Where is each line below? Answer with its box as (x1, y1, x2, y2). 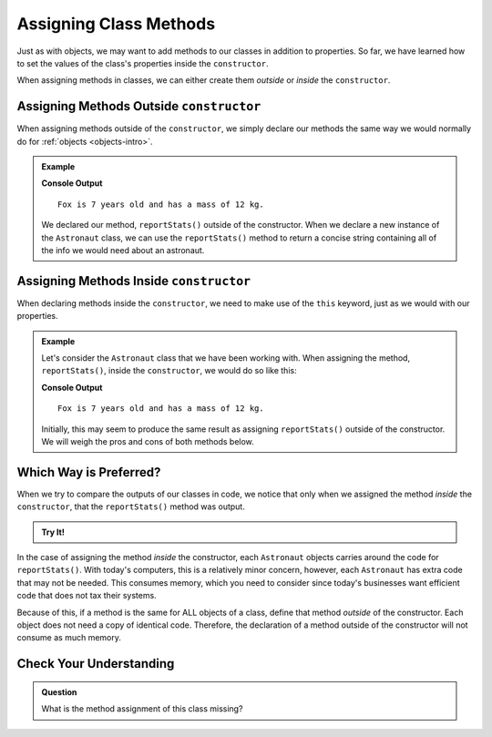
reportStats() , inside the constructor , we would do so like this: (41, 365, 297, 376)
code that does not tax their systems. (16, 590, 157, 601)
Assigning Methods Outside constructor (16, 98, 261, 114)
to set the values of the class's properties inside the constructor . (16, 57, 269, 68)
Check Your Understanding (16, 656, 175, 671)
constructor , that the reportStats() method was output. (16, 501, 245, 512)
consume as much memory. (16, 632, 122, 643)
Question (41, 686, 77, 697)
